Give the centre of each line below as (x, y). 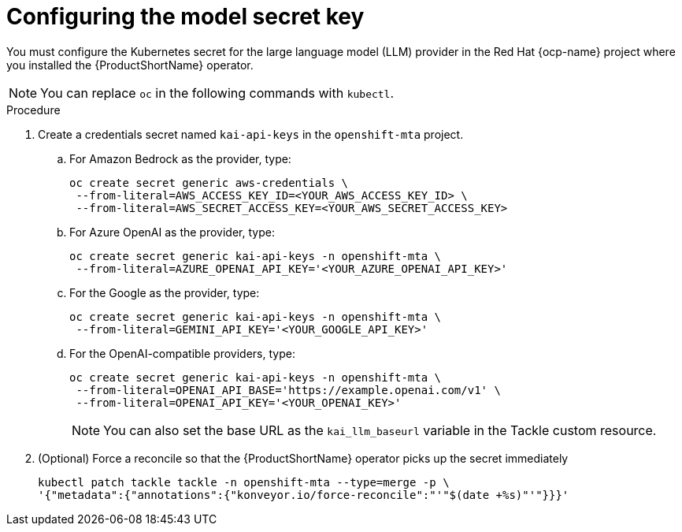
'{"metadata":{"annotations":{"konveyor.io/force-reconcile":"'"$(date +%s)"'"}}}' (304, 495)
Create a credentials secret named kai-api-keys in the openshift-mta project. (251, 134)
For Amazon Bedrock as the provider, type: (180, 158)
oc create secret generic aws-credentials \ (209, 182)
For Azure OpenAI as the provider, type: (172, 232)
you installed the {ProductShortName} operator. (130, 65)
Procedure (33, 110)
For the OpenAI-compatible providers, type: (182, 353)
